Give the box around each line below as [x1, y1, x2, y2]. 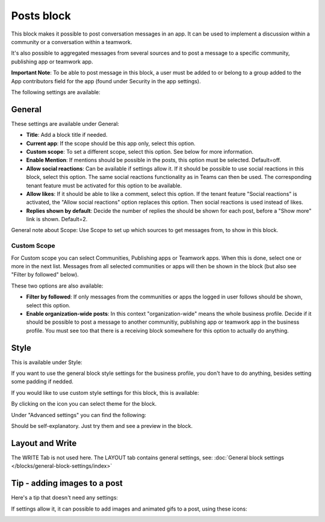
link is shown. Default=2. [26, 216, 88, 223]
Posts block [11, 9, 72, 22]
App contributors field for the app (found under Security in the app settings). [11, 77, 201, 84]
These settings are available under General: [11, 120, 120, 127]
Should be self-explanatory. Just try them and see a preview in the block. [11, 423, 193, 429]
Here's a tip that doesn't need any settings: [11, 494, 119, 502]
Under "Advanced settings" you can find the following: [11, 411, 147, 418]
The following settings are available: [11, 88, 101, 96]
